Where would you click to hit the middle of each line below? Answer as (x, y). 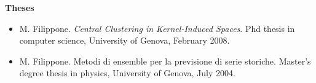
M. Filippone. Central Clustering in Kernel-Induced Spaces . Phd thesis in (157, 28)
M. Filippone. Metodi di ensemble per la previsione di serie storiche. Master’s (165, 61)
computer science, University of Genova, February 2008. (124, 40)
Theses (20, 7)
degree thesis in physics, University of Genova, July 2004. (127, 73)
